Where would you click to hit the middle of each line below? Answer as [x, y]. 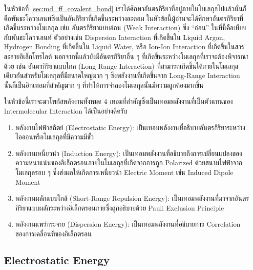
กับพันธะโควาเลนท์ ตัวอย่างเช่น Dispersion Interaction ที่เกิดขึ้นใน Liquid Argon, [115, 37]
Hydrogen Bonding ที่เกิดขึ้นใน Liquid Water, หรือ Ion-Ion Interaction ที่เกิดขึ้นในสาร [124, 47]
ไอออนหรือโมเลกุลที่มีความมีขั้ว [54, 137]
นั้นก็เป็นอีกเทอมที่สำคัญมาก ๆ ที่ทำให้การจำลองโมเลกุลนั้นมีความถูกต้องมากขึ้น [104, 85]
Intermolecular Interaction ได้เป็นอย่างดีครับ [66, 110]
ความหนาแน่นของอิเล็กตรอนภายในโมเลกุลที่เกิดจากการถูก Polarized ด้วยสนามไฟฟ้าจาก [129, 163]
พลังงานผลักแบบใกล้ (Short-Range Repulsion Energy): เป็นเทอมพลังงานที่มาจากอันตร [132, 198]
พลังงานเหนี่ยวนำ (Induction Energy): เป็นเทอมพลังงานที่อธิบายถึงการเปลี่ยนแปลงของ [129, 153]
